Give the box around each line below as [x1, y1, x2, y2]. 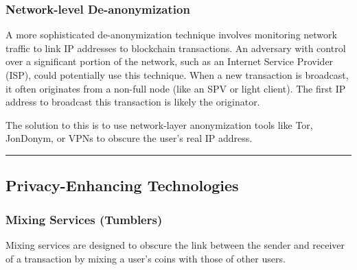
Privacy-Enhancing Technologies [5, 175, 239, 196]
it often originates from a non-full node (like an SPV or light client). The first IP [5, 81, 346, 95]
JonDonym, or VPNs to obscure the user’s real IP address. [5, 131, 253, 145]
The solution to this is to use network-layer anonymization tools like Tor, [5, 117, 313, 132]
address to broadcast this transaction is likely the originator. [5, 95, 260, 109]
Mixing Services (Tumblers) [5, 210, 163, 228]
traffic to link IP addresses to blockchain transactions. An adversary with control [5, 40, 346, 55]
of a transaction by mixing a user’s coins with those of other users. [5, 251, 286, 265]
